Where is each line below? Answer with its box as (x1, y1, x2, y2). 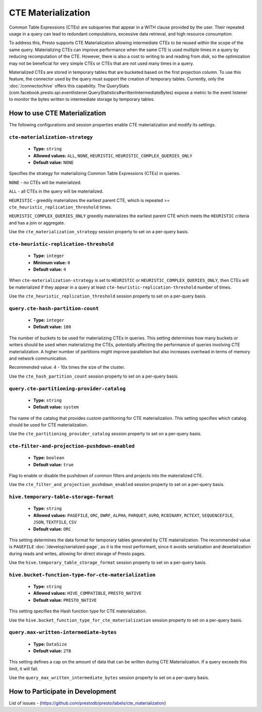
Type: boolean (33, 455, 65, 461)
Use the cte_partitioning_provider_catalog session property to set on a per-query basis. (9, 431, 202, 437)
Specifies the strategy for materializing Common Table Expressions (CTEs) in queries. (9, 171, 180, 176)
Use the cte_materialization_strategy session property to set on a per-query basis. (9, 229, 189, 235)
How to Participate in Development (9, 687, 116, 695)
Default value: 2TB (33, 648, 71, 654)
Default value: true (33, 462, 74, 468)
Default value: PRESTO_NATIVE (33, 597, 97, 603)
